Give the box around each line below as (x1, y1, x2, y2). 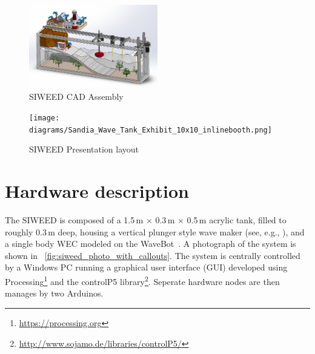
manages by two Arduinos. (5, 287, 104, 300)
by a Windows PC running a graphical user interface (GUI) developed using (5, 261, 288, 274)
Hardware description (5, 179, 189, 203)
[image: (29, 114, 60, 123)
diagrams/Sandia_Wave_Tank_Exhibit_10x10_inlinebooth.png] (29, 125, 272, 134)
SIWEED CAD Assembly (29, 90, 124, 103)
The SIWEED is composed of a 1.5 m (5, 214, 144, 226)
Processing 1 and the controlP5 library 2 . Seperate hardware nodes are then (5, 274, 280, 287)
